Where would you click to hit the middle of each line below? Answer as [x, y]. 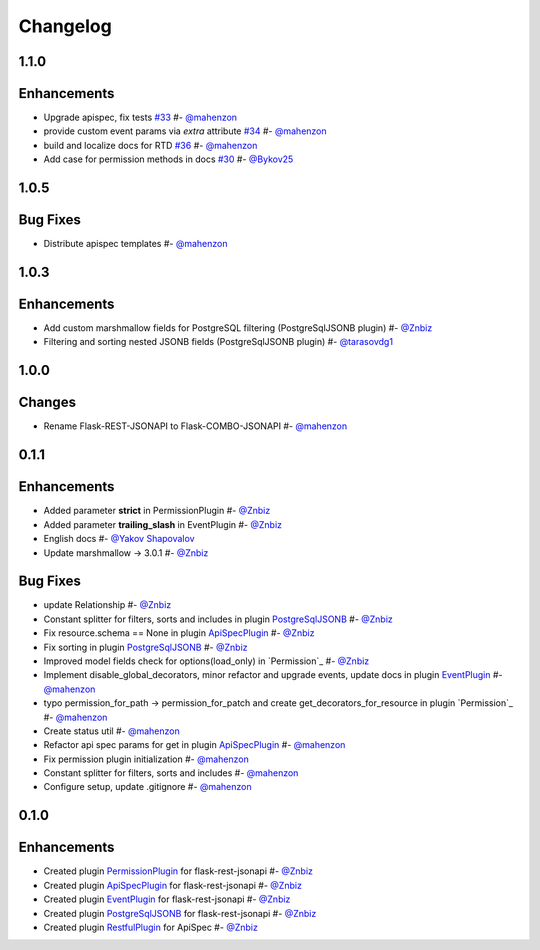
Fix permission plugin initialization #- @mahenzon [146, 759]
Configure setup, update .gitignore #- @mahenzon [147, 787]
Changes [47, 402]
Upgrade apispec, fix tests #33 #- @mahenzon [140, 117]
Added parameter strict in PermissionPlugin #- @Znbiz [157, 511]
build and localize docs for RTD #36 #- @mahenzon [150, 145]
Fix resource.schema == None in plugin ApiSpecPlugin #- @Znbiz [179, 633]
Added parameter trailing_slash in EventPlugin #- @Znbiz [163, 524]
